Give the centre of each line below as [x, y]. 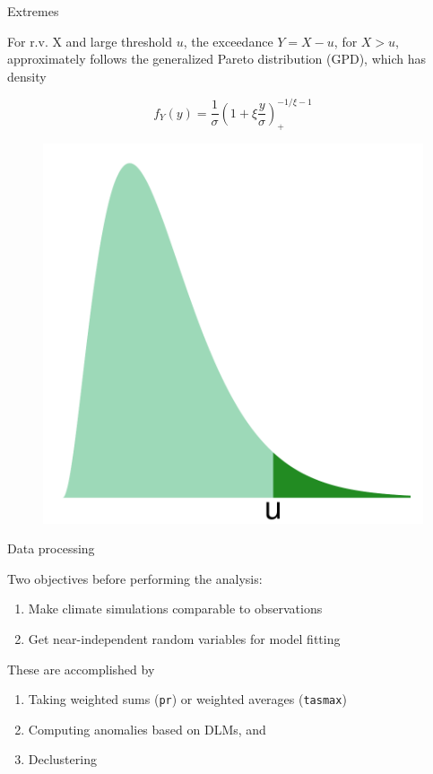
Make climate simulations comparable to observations [175, 609]
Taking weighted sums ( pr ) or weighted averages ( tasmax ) [187, 699]
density [27, 76]
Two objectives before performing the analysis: [135, 578]
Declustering [62, 759]
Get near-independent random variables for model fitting [184, 639]
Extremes [33, 11]
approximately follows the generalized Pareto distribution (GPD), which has [216, 59]
